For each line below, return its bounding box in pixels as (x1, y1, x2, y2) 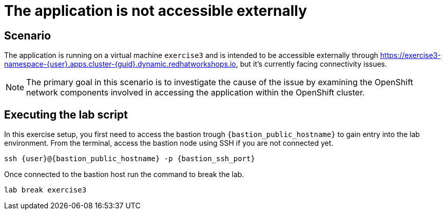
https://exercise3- (380, 51, 441, 60)
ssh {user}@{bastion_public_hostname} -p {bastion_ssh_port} (4, 154, 255, 163)
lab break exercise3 (4, 186, 87, 194)
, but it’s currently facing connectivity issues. (236, 60, 388, 69)
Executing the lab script (4, 108, 128, 121)
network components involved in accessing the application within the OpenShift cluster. (26, 87, 365, 98)
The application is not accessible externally (4, 2, 307, 20)
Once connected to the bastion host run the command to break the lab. (4, 170, 244, 179)
